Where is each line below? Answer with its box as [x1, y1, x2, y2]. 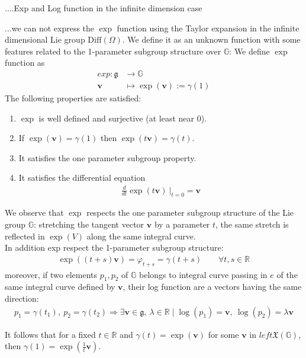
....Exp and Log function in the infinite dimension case [5, 2, 202, 14]
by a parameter [154, 218, 210, 230]
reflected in [5, 229, 45, 242]
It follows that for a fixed [5, 328, 96, 340]
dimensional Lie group [5, 33, 85, 46]
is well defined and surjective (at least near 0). [38, 111, 207, 124]
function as [5, 56, 45, 69]
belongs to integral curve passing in [139, 268, 268, 280]
